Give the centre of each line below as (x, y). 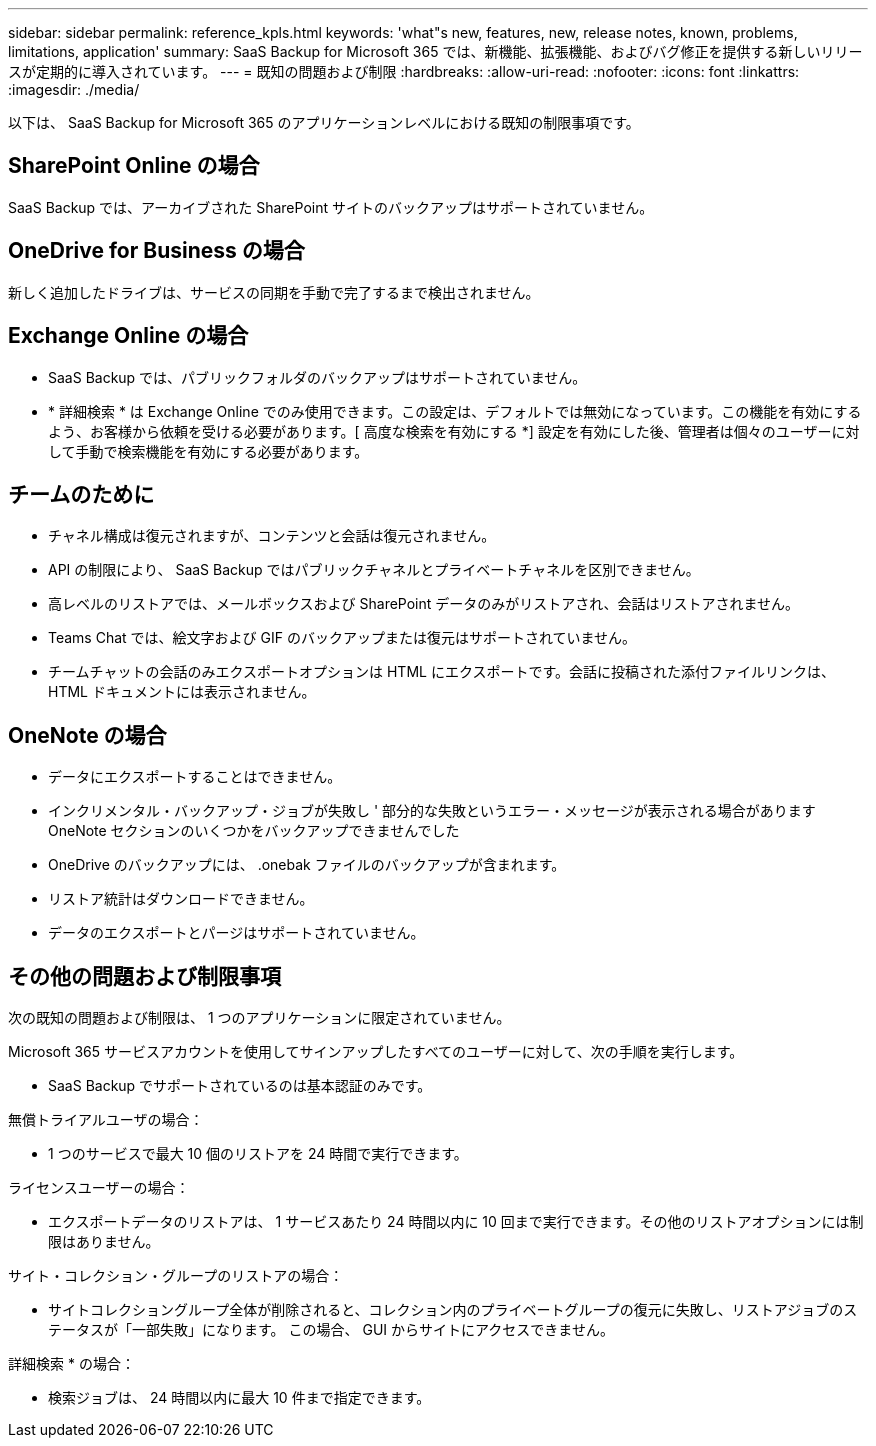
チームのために (81, 494)
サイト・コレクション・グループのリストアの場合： (176, 1276)
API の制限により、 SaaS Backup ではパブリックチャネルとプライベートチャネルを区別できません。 (374, 570)
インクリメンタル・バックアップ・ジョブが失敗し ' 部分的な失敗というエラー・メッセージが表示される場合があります (432, 811)
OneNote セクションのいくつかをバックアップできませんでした (254, 831)
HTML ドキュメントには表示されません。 (182, 692)
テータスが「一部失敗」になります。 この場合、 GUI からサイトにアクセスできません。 (331, 1330)
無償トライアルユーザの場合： (106, 1120)
